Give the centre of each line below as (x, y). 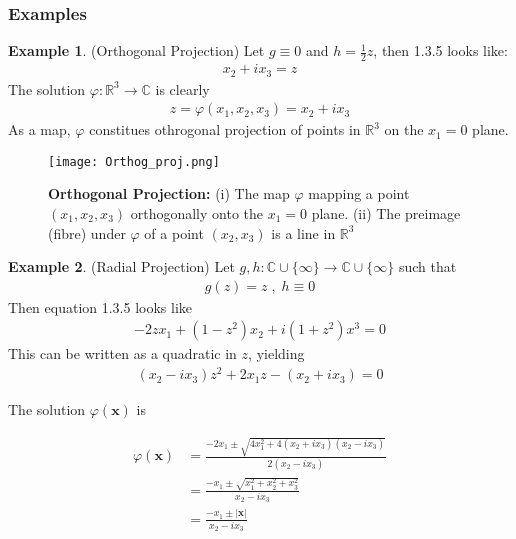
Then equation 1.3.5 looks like (100, 306)
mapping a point (359, 193)
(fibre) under (87, 232)
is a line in (303, 232)
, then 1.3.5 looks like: (440, 50)
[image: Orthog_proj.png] (134, 161)
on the (404, 129)
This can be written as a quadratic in (122, 353)
